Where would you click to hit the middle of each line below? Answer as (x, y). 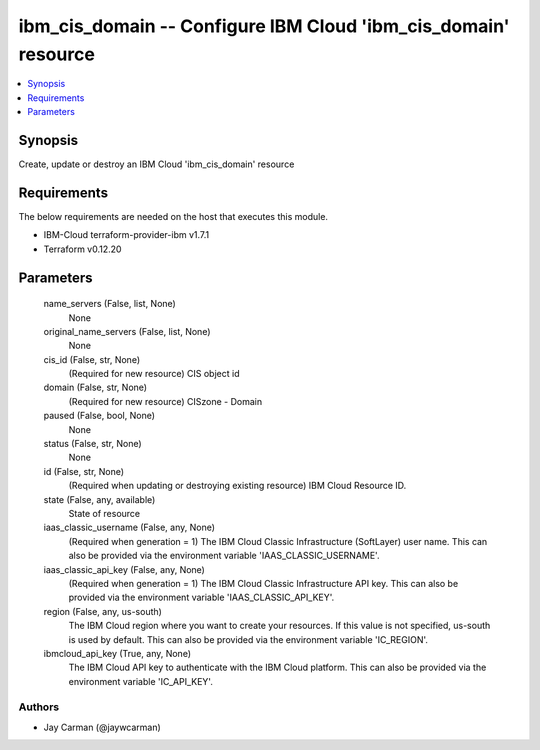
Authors (39, 707)
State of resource (104, 513)
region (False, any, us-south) (102, 611)
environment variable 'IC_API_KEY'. (141, 681)
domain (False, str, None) (95, 387)
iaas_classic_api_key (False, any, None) (124, 569)
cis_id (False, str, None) (91, 359)
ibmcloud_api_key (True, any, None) (117, 653)
